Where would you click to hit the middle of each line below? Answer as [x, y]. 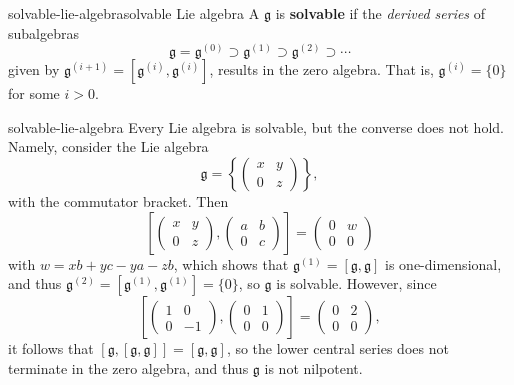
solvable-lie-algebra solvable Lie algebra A [134, 13]
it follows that [51, 348]
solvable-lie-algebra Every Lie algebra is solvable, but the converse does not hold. [256, 126]
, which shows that [231, 263]
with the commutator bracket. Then [118, 200]
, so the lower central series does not [337, 348]
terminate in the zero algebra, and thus [128, 367]
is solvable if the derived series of [380, 13]
